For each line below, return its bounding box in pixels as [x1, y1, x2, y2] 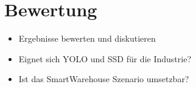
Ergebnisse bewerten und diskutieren [18, 32, 156, 45]
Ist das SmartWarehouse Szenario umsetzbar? [18, 72, 189, 85]
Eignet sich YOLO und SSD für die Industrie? [18, 52, 191, 65]
